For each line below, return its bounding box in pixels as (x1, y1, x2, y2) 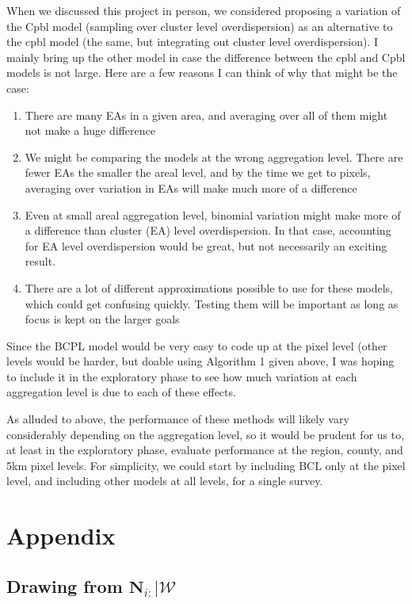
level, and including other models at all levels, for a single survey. (6, 472, 323, 489)
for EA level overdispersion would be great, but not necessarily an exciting (25, 237, 387, 254)
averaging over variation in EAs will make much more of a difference (25, 179, 357, 196)
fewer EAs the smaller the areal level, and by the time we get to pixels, (25, 164, 371, 181)
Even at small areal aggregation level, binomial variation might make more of (25, 206, 401, 223)
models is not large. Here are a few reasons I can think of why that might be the (6, 64, 398, 81)
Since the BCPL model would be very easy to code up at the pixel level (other (6, 337, 387, 354)
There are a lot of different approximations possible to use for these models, (25, 279, 393, 296)
